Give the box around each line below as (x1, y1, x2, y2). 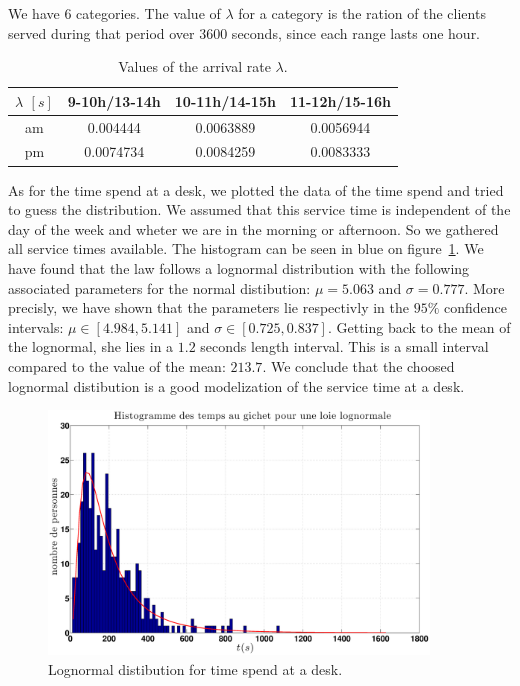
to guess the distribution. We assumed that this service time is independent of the (8, 199, 511, 220)
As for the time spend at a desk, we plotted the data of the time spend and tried (8, 179, 504, 200)
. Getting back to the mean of (327, 316, 511, 337)
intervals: (8, 316, 64, 337)
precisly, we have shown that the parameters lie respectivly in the (8, 297, 409, 318)
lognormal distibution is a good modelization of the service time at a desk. (8, 375, 465, 396)
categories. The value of (76, 3, 221, 23)
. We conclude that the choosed (262, 355, 455, 376)
